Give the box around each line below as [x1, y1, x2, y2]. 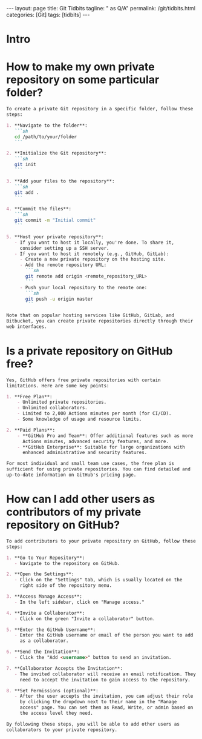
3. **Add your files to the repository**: [6, 178, 115, 184]
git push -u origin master [25, 296, 94, 302]
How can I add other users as [6, 492, 155, 506]
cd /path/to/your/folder [14, 133, 77, 140]
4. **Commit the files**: [6, 206, 71, 212]
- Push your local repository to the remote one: [19, 284, 148, 290]
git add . [14, 189, 39, 195]
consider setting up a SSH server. [19, 245, 110, 251]
